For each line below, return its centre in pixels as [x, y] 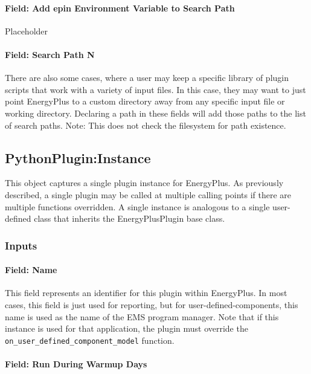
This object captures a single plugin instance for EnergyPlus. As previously [144, 183]
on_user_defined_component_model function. [90, 340]
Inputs [21, 245]
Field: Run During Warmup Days [76, 364]
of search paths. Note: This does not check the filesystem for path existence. [146, 125]
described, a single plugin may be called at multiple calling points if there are [148, 194]
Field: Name [31, 270]
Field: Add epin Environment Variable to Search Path [120, 8]
